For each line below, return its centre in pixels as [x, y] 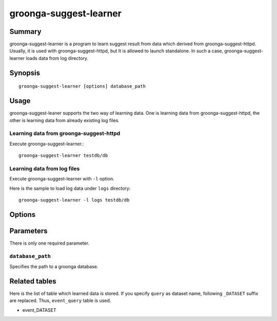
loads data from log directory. [57, 58]
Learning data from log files [45, 168]
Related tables [33, 281]
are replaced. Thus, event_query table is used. [60, 300]
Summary [25, 32]
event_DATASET [39, 310]
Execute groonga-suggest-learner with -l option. [62, 179]
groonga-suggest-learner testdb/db [63, 156]
